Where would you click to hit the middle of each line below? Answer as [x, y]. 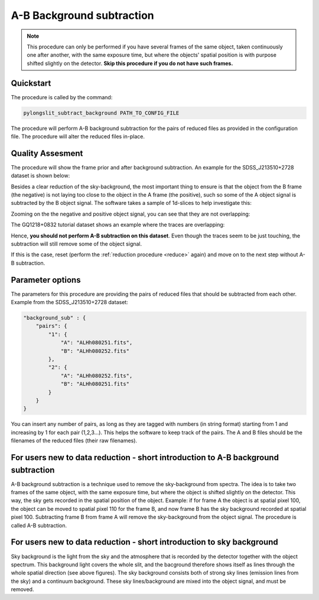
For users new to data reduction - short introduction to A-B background [145, 457]
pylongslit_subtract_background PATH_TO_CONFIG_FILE [101, 113]
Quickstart [31, 83]
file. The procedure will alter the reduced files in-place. [78, 136]
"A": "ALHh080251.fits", [97, 343]
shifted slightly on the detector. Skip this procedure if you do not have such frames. [130, 63]
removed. [22, 589]
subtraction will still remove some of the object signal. [77, 244]
